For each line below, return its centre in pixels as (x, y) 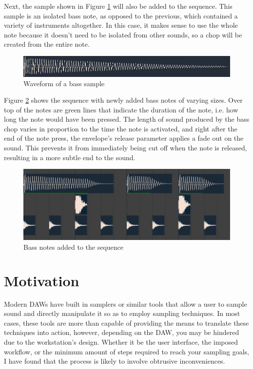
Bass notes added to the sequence (74, 247)
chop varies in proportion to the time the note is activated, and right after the (121, 128)
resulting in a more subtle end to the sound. (70, 157)
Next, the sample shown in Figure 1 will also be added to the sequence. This (118, 6)
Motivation (42, 280)
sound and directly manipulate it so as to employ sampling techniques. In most (122, 313)
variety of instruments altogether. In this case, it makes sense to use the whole (121, 25)
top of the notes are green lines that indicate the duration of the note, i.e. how (121, 109)
